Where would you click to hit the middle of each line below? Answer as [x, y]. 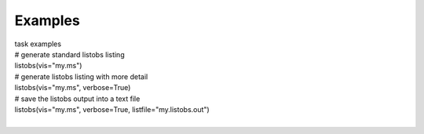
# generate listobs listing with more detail [81, 76]
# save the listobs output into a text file [77, 99]
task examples [38, 44]
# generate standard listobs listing [69, 54]
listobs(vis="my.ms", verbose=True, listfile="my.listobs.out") [112, 109]
